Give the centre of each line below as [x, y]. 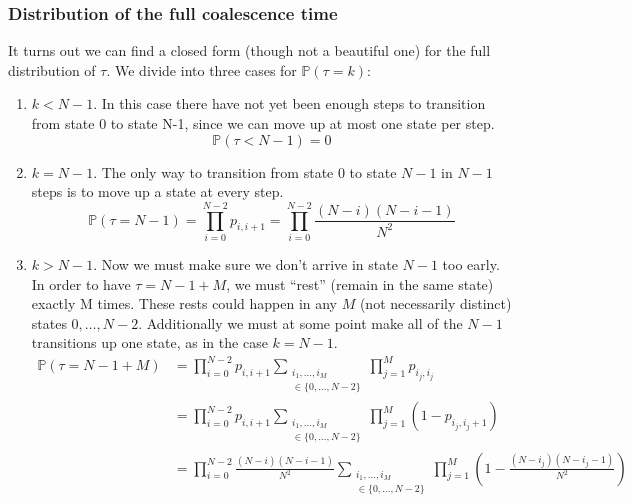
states [49, 322]
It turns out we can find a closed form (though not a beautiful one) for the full [249, 50]
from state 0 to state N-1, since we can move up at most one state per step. [263, 123]
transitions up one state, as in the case [149, 342]
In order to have [81, 283]
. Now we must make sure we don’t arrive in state [245, 263]
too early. [471, 263]
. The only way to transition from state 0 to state [245, 171]
